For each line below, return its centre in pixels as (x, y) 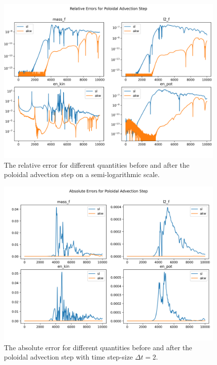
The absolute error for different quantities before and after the (98, 347)
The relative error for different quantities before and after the (97, 164)
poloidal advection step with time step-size (69, 357)
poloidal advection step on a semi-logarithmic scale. (82, 174)
